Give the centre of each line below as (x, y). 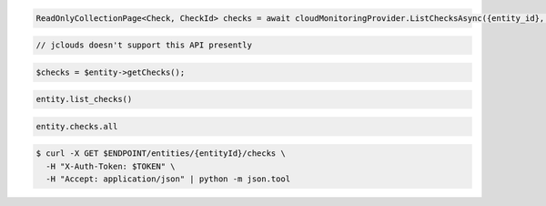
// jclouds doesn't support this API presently (144, 45)
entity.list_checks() (84, 99)
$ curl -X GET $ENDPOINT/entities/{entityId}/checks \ (161, 154)
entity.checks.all (77, 126)
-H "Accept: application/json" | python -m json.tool (168, 179)
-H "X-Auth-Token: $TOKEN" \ (111, 166)
